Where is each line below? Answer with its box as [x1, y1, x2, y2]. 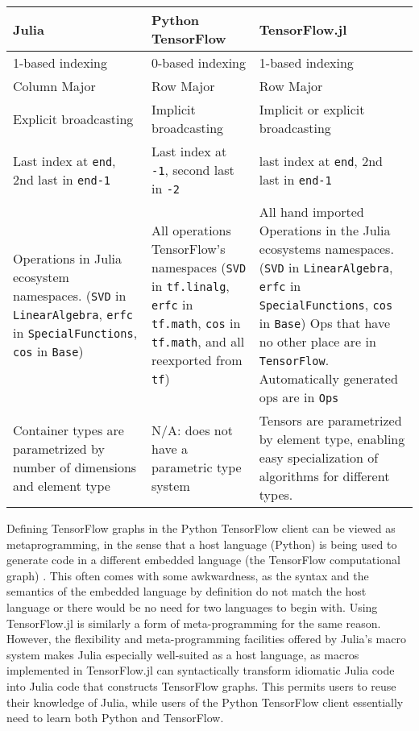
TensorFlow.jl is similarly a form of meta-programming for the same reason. [6, 614, 381, 631]
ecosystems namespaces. [259, 239, 394, 258]
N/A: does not [151, 420, 233, 439]
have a [151, 438, 188, 458]
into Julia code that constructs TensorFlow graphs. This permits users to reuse [6, 677, 396, 694]
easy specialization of [259, 448, 379, 467]
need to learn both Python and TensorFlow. [6, 709, 224, 726]
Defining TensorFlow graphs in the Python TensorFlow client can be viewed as [6, 520, 396, 536]
